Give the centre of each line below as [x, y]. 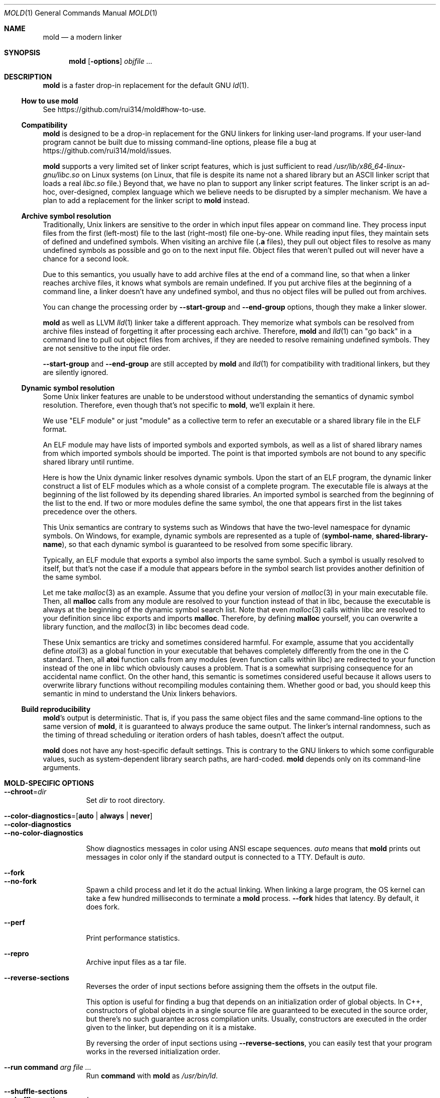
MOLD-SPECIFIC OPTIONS [49, 783]
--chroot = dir [25, 792]
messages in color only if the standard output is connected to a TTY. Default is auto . [226, 857]
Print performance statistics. [133, 938]
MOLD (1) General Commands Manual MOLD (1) [81, 13]
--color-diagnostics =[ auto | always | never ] [78, 816]
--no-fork [20, 881]
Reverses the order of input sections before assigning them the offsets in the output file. [232, 986]
